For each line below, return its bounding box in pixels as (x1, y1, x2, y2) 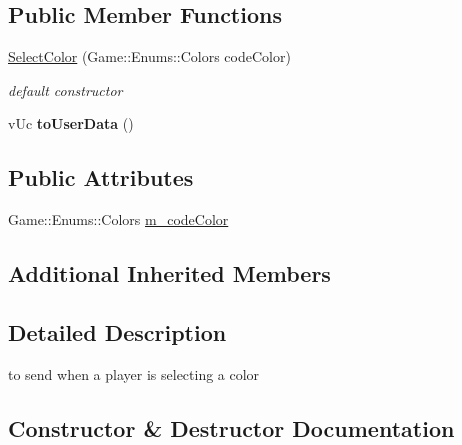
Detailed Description (8, 316, 227, 347)
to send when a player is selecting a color (8, 363, 260, 384)
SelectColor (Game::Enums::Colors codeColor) (8, 46, 291, 67)
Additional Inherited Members (8, 258, 331, 289)
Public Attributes (8, 162, 194, 193)
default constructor (8, 79, 123, 100)
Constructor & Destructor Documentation (8, 412, 455, 443)
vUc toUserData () (8, 113, 134, 134)
